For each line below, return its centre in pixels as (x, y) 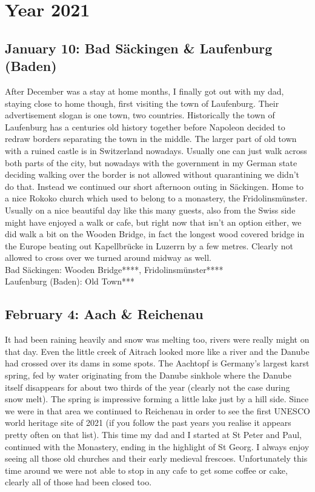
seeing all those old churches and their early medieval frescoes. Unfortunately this (156, 458)
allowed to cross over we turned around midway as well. (108, 258)
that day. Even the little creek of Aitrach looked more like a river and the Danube (157, 351)
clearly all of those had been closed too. (78, 482)
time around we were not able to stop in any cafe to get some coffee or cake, (146, 470)
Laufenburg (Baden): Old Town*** (70, 281)
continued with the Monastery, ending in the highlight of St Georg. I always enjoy (157, 446)
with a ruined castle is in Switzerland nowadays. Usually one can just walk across (156, 150)
